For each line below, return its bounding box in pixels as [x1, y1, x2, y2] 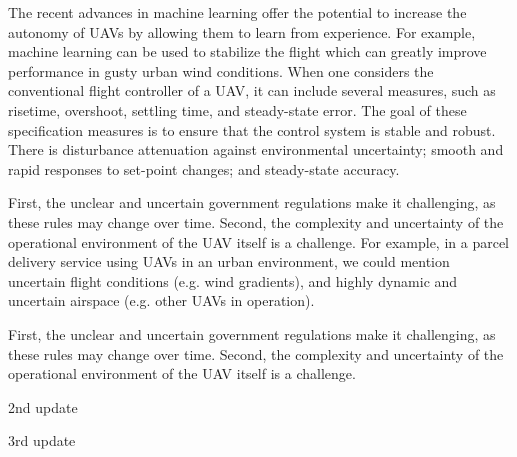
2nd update [8, 396, 78, 417]
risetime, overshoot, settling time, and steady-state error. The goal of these [8, 99, 467, 120]
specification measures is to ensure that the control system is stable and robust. [8, 119, 496, 140]
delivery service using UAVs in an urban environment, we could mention [8, 251, 450, 272]
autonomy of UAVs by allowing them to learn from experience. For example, [8, 21, 476, 42]
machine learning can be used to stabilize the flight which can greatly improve [8, 41, 487, 62]
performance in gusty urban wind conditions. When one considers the [8, 60, 434, 81]
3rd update [8, 430, 76, 451]
